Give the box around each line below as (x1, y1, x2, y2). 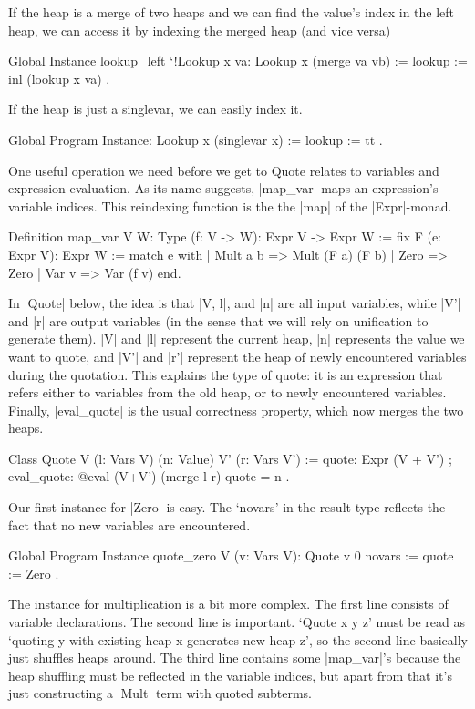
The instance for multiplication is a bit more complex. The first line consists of (8, 594, 449, 613)
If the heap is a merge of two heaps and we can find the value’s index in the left (8, 3, 455, 21)
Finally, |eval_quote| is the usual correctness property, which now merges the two (8, 400, 464, 419)
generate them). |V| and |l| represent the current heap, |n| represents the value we (8, 329, 465, 348)
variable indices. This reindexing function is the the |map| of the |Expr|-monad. (8, 196, 452, 215)
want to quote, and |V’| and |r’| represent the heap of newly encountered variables (8, 346, 467, 365)
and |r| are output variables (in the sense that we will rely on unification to (8, 311, 429, 330)
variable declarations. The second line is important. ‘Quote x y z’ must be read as (8, 612, 466, 632)
